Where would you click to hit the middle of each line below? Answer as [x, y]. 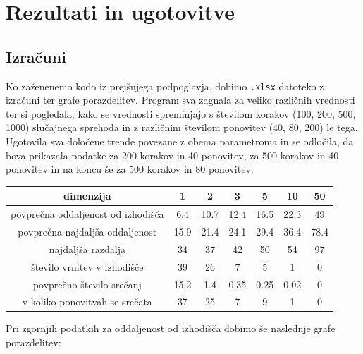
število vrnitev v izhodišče [87, 266]
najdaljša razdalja [87, 249]
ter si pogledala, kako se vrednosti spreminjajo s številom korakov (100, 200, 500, [181, 113]
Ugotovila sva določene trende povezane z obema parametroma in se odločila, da [180, 141]
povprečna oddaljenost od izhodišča [87, 214]
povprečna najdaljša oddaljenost [87, 231]
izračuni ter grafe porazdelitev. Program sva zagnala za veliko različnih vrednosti [180, 100]
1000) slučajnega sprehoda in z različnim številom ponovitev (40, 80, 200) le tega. [182, 127]
